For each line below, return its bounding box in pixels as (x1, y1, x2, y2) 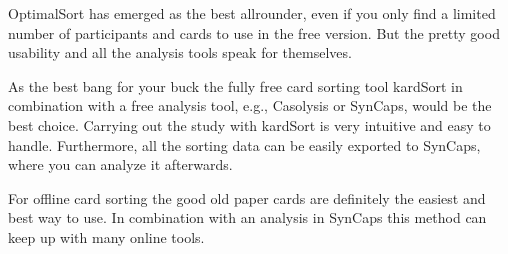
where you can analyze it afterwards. (8, 154, 233, 175)
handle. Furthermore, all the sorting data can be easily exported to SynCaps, (8, 134, 481, 155)
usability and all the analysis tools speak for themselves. (8, 42, 352, 63)
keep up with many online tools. (8, 226, 205, 247)
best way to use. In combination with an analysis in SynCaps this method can (8, 207, 487, 228)
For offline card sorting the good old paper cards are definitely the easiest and (8, 187, 486, 208)
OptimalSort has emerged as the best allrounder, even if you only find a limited (8, 3, 496, 23)
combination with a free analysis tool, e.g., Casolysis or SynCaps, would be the (8, 95, 492, 116)
